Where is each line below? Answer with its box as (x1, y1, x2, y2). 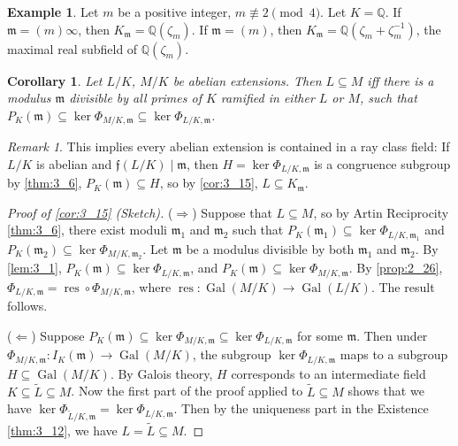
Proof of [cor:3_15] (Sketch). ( (7, 203, 173, 221)
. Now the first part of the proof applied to (71, 381, 303, 400)
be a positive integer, (118, 3, 232, 20)
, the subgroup (192, 345, 271, 364)
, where (131, 277, 172, 296)
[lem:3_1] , (7, 258, 62, 277)
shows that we (347, 381, 424, 400)
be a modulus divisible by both (186, 239, 355, 258)
